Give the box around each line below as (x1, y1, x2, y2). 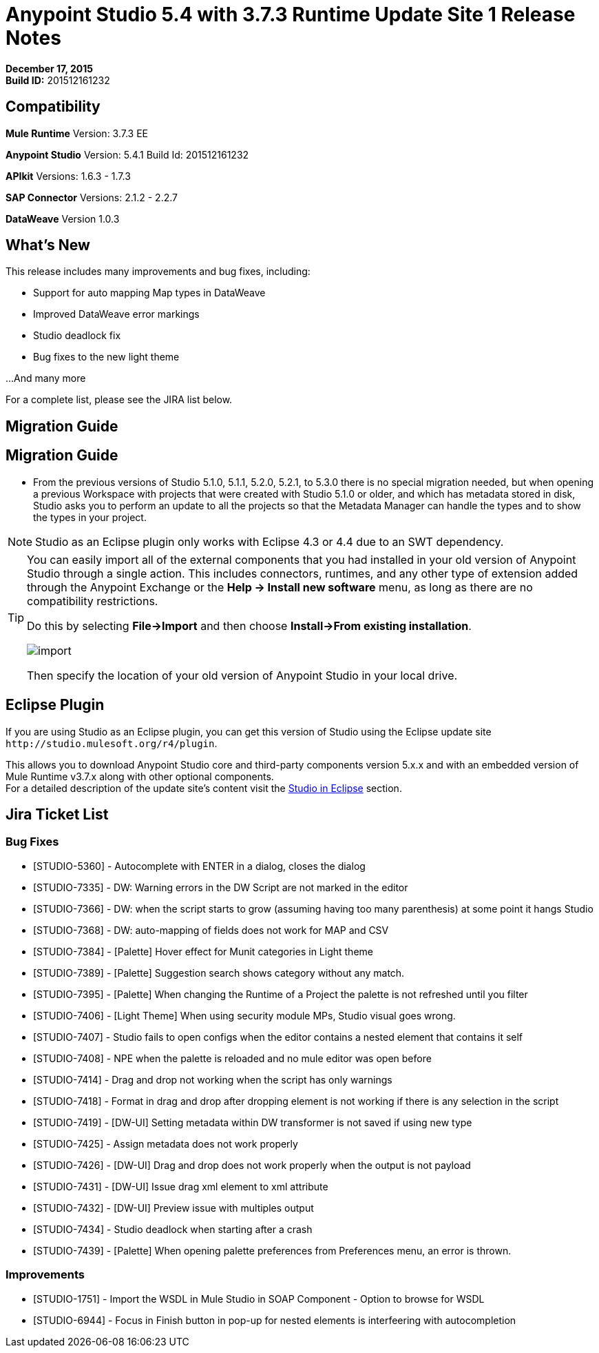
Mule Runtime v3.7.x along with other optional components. (6, 770, 274, 782)
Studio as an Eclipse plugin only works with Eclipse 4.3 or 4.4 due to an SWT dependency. (35, 534, 504, 549)
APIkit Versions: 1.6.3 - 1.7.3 (6, 170, 131, 182)
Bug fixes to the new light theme (33, 351, 180, 363)
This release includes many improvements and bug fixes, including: (6, 265, 311, 278)
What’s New (6, 236, 90, 254)
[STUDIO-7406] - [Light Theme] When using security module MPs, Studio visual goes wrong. (33, 1009, 456, 1021)
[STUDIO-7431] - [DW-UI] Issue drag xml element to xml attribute (33, 1180, 328, 1192)
